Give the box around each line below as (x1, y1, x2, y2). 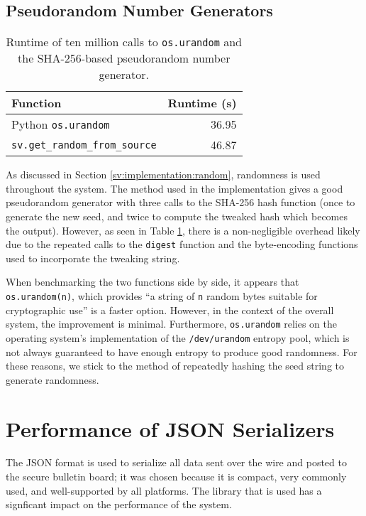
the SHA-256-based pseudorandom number (18, 50, 231, 67)
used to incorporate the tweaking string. (6, 250, 180, 265)
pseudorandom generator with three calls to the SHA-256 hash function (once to (6, 195, 355, 210)
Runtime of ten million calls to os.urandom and (6, 33, 242, 50)
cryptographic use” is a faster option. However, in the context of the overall (6, 302, 334, 317)
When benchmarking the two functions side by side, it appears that (6, 274, 299, 289)
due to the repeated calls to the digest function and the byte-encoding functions (6, 237, 358, 252)
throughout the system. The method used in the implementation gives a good (6, 181, 343, 195)
